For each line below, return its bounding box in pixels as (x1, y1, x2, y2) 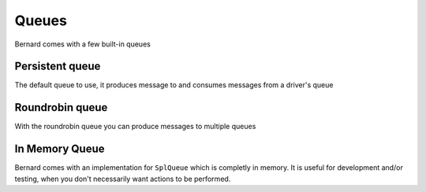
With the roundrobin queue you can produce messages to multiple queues (14, 122, 256, 131)
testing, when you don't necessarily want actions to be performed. (14, 174, 231, 183)
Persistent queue (14, 60, 101, 73)
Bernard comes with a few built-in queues (14, 39, 151, 49)
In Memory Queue (14, 142, 106, 156)
